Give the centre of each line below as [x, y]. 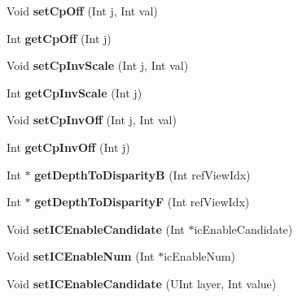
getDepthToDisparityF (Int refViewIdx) [142, 202]
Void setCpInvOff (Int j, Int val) [92, 120]
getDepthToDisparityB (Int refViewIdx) [142, 174]
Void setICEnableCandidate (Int [96, 229]
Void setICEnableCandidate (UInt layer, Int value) [142, 283]
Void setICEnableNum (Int [81, 256]
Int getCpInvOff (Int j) [68, 147]
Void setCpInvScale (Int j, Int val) [98, 65]
